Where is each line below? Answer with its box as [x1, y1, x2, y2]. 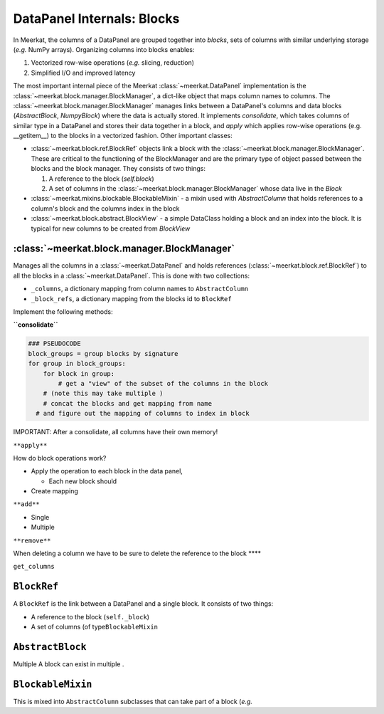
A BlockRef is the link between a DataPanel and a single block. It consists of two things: [13, 599, 274, 608]
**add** [13, 500, 41, 508]
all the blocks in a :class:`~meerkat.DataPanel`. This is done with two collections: [13, 271, 250, 280]
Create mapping [31, 487, 78, 495]
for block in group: [43, 369, 115, 377]
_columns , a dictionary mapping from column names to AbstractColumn [31, 285, 249, 293]
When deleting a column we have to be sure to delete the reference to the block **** [13, 549, 262, 558]
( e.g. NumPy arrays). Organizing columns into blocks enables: [13, 45, 195, 53]
